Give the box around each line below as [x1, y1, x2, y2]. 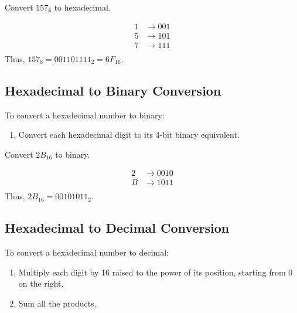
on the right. [18, 277, 64, 290]
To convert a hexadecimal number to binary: [5, 108, 165, 121]
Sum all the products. [18, 297, 97, 309]
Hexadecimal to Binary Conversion [5, 81, 221, 99]
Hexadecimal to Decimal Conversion [5, 219, 230, 237]
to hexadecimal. [54, 1, 111, 13]
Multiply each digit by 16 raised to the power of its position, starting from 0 [18, 266, 293, 278]
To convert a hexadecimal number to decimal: [5, 246, 169, 258]
